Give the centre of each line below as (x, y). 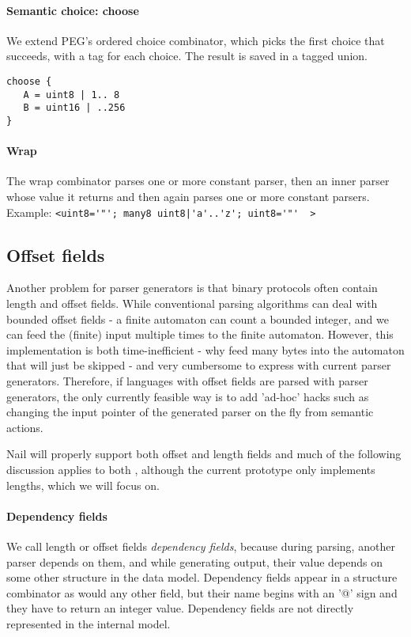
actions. (25, 427)
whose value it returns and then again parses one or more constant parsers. (188, 196)
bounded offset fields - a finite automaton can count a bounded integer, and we (198, 318)
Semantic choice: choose (73, 10)
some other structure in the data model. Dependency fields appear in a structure (202, 577)
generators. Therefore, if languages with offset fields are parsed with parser (187, 381)
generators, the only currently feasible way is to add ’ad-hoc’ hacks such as (188, 396)
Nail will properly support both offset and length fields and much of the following (204, 454)
